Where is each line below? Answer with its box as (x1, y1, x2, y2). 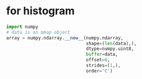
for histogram (6, 4, 75, 18)
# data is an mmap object (6, 29, 70, 35)
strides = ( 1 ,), (86, 62, 121, 69)
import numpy (6, 24, 39, 30)
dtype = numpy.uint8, (86, 46, 134, 52)
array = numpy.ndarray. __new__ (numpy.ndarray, (6, 34, 124, 41)
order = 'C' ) (86, 68, 113, 74)
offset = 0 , (86, 57, 111, 63)
